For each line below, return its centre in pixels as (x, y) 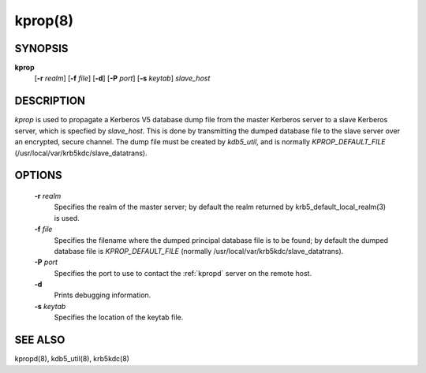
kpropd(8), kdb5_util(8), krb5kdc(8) (72, 359)
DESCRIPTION (50, 101)
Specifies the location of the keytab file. (119, 317)
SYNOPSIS (41, 48)
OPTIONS (38, 175)
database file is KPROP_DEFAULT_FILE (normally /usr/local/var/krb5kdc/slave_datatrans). (199, 251)
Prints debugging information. (103, 295)
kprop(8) (44, 21)
